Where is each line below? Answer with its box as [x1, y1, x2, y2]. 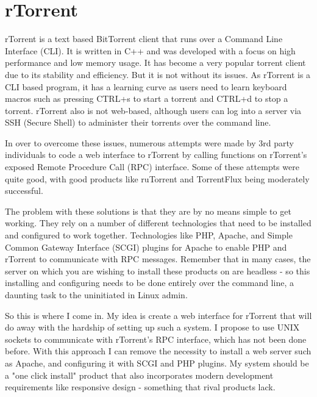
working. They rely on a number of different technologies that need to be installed [5, 216, 312, 229]
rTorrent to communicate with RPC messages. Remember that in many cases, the [5, 252, 311, 265]
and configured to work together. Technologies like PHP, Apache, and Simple [5, 229, 293, 241]
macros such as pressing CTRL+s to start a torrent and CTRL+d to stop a [5, 92, 288, 105]
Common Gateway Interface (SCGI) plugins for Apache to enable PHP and [5, 240, 287, 253]
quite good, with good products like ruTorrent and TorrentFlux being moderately [5, 172, 310, 185]
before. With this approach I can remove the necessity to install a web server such [5, 345, 312, 357]
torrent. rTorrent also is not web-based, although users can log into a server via [5, 104, 302, 116]
